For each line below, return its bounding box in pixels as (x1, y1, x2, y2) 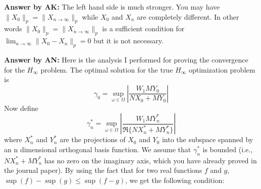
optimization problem (188, 64, 255, 75)
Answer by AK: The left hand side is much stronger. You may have (4, 2, 220, 12)
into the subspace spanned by (162, 134, 253, 145)
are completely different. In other (137, 11, 239, 22)
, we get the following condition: (125, 174, 225, 185)
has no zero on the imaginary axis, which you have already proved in (44, 155, 257, 165)
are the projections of (60, 134, 126, 145)
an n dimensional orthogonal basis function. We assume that (4, 144, 191, 154)
